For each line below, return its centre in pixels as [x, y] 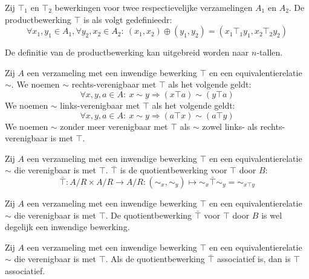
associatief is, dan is [254, 259]
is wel [272, 215]
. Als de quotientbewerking [155, 259]
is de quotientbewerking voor [174, 170]
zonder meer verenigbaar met [114, 126]
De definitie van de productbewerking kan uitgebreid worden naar [127, 52]
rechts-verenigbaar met [114, 84]
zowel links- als [230, 126]
